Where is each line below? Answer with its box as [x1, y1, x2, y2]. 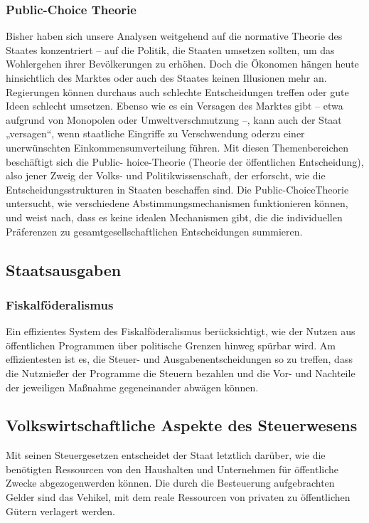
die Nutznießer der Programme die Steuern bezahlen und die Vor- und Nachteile [6, 365, 355, 380]
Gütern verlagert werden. [6, 503, 115, 518]
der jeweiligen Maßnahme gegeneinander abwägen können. [6, 379, 259, 394]
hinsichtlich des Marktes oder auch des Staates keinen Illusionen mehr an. [6, 70, 327, 85]
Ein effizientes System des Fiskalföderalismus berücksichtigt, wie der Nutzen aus [6, 324, 355, 339]
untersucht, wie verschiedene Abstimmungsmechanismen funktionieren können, [6, 196, 348, 211]
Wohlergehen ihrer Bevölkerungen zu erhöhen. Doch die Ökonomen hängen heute [6, 56, 359, 71]
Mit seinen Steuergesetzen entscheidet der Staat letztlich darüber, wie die [6, 448, 326, 463]
